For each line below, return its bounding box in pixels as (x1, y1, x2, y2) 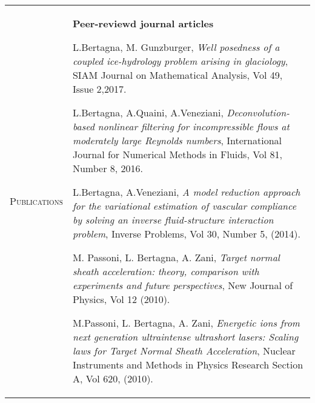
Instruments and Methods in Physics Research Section (72, 358, 303, 371)
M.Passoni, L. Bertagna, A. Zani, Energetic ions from (72, 316, 300, 330)
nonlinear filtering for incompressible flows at (98, 119, 290, 133)
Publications (10, 194, 63, 208)
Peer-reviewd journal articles (72, 16, 214, 30)
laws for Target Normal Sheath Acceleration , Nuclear (72, 344, 296, 358)
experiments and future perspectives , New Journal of (72, 278, 293, 292)
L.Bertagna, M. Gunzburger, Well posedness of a (72, 40, 280, 54)
